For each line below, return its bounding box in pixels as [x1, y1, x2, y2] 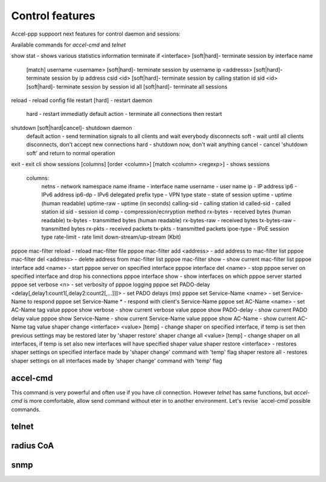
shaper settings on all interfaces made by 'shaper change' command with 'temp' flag [11, 357, 223, 364]
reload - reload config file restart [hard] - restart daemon [11, 97, 153, 104]
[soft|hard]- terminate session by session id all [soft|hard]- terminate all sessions [26, 83, 228, 90]
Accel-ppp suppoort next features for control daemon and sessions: [11, 30, 181, 37]
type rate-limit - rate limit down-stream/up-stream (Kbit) [41, 233, 181, 241]
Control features [11, 9, 96, 22]
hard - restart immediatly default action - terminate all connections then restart [26, 111, 223, 118]
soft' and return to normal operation [26, 149, 115, 156]
